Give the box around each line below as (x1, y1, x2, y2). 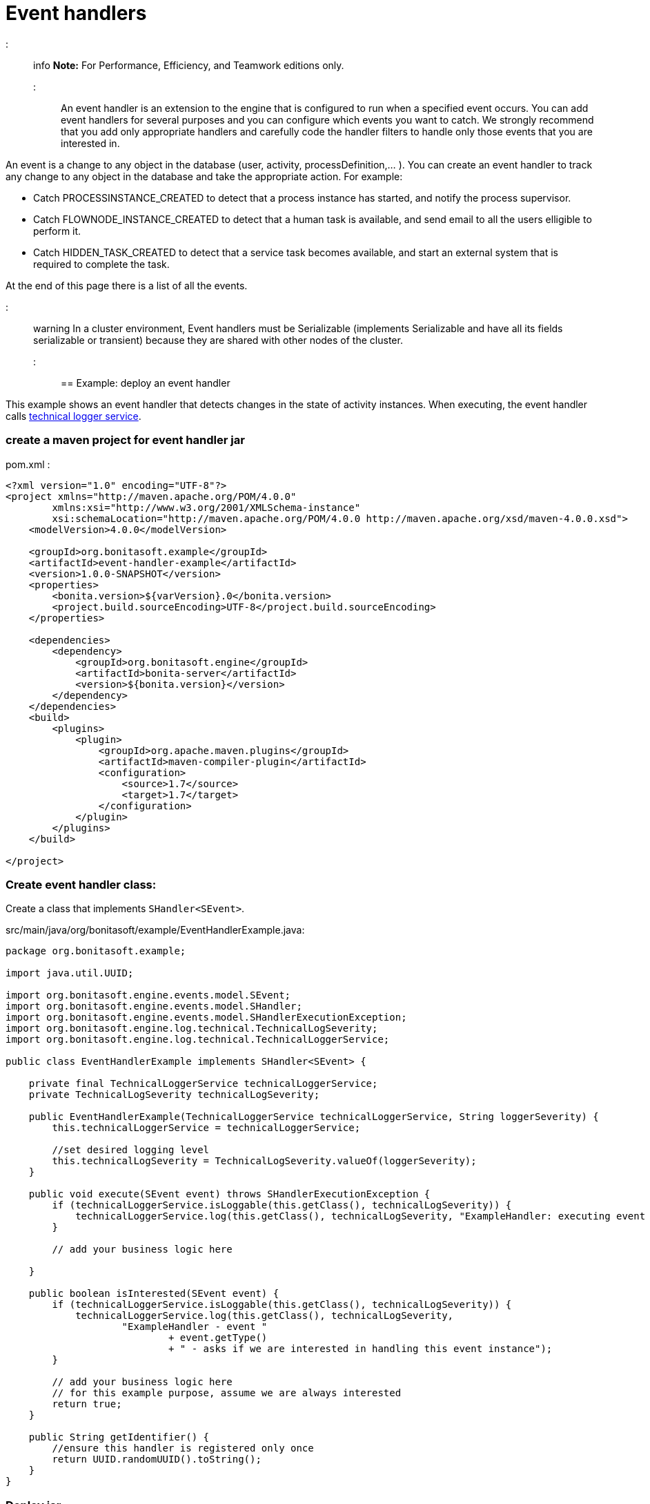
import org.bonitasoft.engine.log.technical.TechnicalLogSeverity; (6, 1023, 378, 1034)
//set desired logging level (52, 1144, 210, 1156)
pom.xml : (6, 458, 50, 470)
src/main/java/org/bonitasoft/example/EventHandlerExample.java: (6, 924, 305, 936)
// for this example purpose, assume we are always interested (52, 1387, 402, 1399)
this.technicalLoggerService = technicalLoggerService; (52, 1122, 361, 1134)
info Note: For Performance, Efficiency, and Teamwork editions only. (33, 59, 344, 71)
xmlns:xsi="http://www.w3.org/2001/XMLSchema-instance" (52, 501, 361, 513)
